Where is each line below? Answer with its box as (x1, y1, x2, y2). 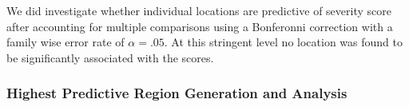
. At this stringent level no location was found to (164, 34, 403, 50)
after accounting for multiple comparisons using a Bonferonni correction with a (6, 18, 393, 34)
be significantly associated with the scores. (6, 49, 214, 65)
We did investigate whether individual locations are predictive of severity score (6, 2, 391, 18)
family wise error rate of (6, 34, 125, 50)
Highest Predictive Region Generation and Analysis (6, 83, 347, 103)
